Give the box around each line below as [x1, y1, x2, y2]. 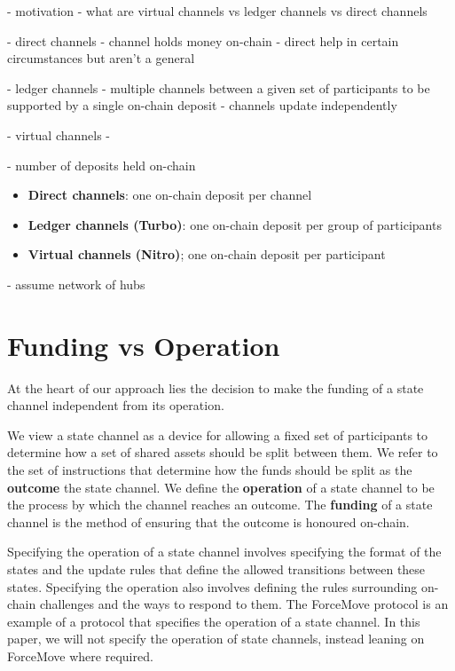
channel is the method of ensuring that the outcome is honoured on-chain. [7, 512, 410, 531]
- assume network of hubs [7, 274, 145, 293]
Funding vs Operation [7, 327, 280, 363]
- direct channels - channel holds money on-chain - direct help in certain [7, 31, 399, 50]
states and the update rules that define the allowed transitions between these [7, 560, 426, 578]
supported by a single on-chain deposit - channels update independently [7, 96, 397, 114]
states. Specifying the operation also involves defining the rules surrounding [7, 577, 418, 596]
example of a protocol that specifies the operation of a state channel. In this [7, 612, 420, 630]
